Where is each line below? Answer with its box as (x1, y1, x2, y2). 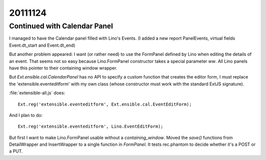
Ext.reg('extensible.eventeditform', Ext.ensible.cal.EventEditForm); (18, 101, 192, 107)
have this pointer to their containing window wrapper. (9, 65, 118, 71)
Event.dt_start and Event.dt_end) (9, 42, 76, 48)
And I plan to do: (9, 112, 43, 118)
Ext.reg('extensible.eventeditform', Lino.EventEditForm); (18, 124, 164, 130)
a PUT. (9, 148, 23, 154)
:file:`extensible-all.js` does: (9, 90, 66, 96)
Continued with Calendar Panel (9, 22, 113, 30)
